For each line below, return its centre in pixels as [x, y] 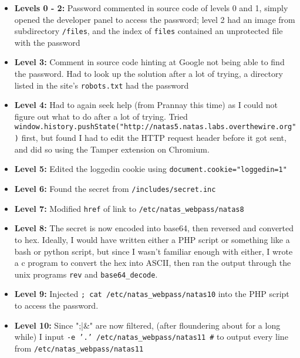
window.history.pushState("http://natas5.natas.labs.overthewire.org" [155, 127]
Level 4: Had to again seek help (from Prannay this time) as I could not [146, 105]
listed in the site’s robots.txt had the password [102, 85]
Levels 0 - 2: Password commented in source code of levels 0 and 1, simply [151, 8]
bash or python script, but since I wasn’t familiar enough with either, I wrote [154, 251]
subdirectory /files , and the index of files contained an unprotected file [149, 31]
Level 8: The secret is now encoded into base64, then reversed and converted [154, 228]
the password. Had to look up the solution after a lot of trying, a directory [149, 74]
